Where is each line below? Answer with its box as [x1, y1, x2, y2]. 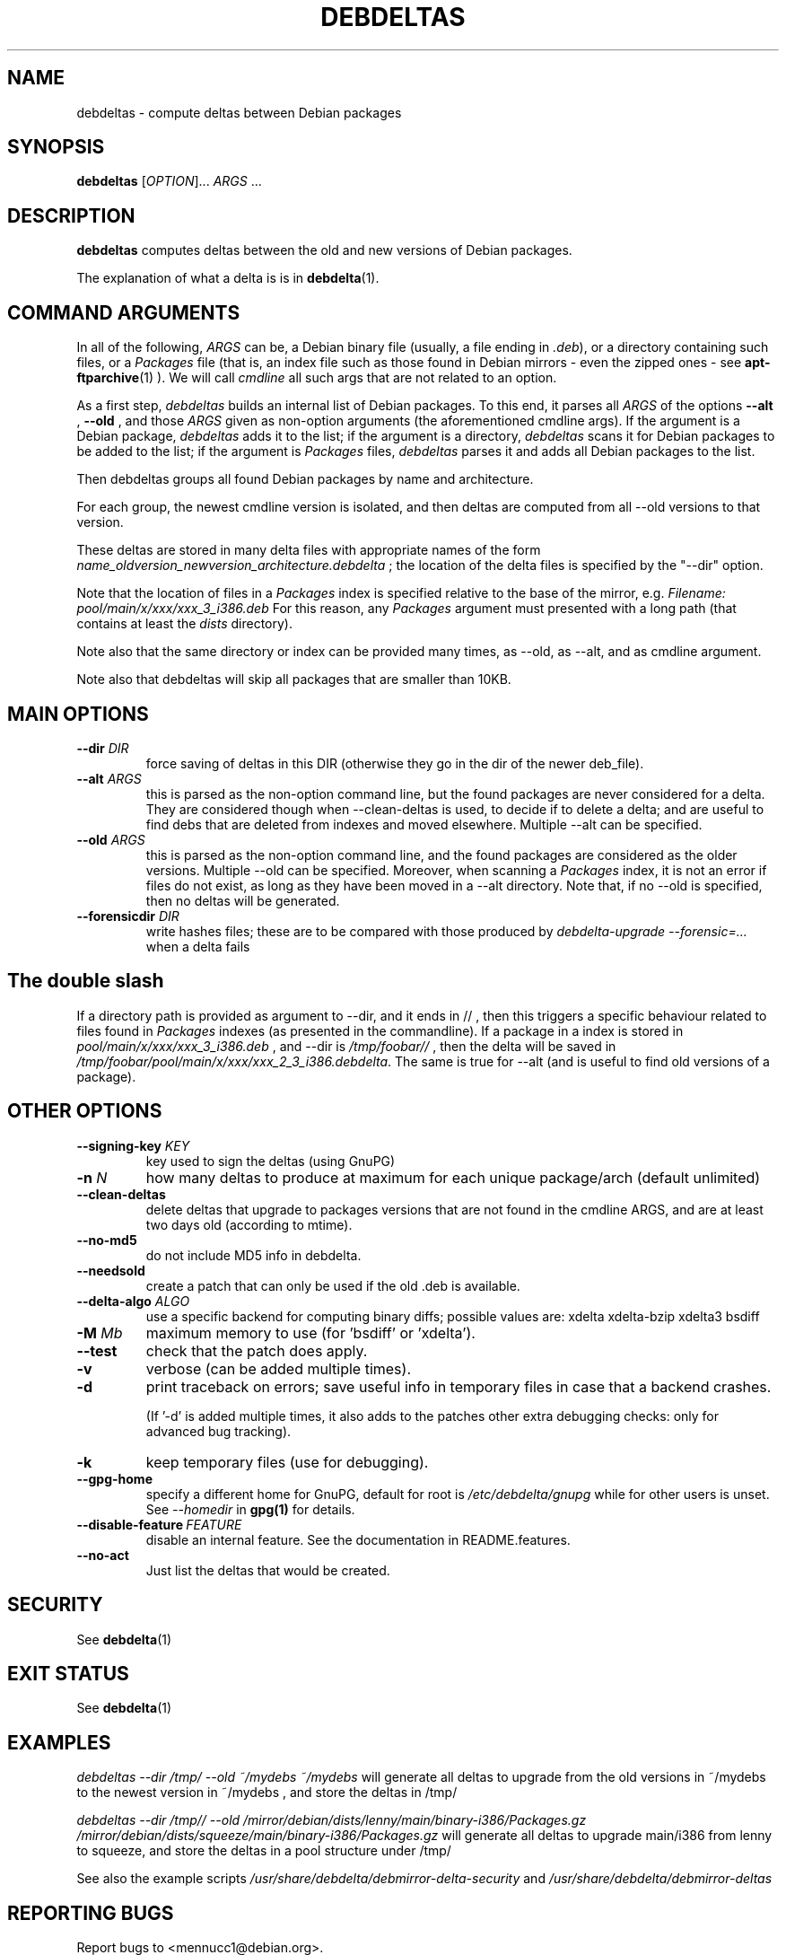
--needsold [76, 1262, 145, 1278]
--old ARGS [76, 831, 145, 847]
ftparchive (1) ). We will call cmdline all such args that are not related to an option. [76, 370, 557, 386]
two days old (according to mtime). [145, 1216, 353, 1232]
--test [76, 1341, 118, 1360]
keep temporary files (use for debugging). [145, 1452, 429, 1471]
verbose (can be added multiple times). [145, 1359, 411, 1378]
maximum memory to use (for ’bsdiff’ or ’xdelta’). [145, 1323, 476, 1342]
